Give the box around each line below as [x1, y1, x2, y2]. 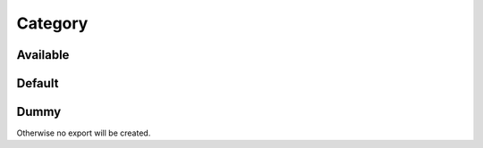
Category [16, 13, 89, 33]
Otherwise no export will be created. [16, 127, 151, 138]
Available [16, 47, 70, 62]
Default [16, 76, 59, 91]
